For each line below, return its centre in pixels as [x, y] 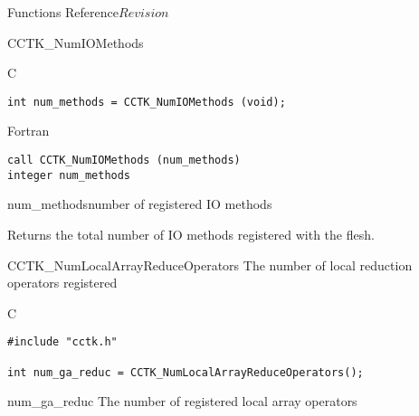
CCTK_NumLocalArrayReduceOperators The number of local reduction [210, 265]
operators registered [62, 283]
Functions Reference [63, 12]
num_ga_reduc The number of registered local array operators [182, 401]
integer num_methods [69, 175]
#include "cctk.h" [62, 342]
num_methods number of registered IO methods [140, 204]
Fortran [29, 131]
